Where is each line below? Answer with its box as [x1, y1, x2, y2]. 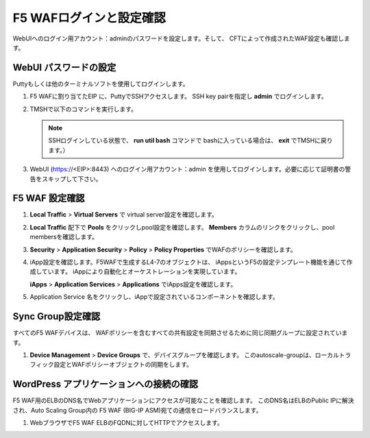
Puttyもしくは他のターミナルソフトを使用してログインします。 [12, 80, 189, 88]
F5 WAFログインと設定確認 [12, 10, 166, 25]
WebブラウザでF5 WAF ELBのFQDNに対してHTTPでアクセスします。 [29, 418, 224, 426]
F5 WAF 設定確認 [12, 193, 85, 204]
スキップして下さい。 [41, 175, 102, 183]
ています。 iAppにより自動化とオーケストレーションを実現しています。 [41, 267, 241, 276]
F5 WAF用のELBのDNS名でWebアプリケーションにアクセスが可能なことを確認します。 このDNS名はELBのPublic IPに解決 [12, 396, 354, 404]
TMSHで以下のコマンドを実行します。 [29, 105, 137, 113]
